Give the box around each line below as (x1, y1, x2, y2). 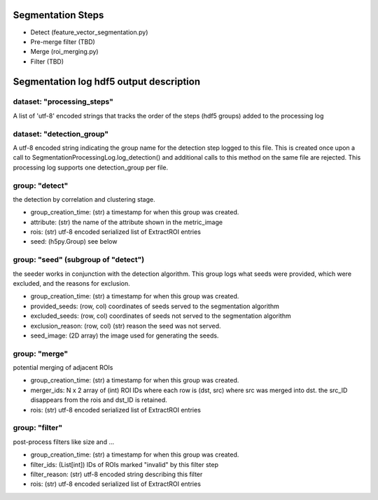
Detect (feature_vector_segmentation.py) (30, 28, 148, 36)
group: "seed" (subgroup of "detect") (13, 255, 145, 265)
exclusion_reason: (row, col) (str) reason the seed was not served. (30, 321, 221, 330)
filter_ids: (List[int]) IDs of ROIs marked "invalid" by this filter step (30, 460, 218, 468)
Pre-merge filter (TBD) (30, 37, 96, 46)
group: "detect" (13, 181, 69, 190)
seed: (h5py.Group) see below (30, 237, 118, 246)
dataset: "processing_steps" (13, 97, 113, 106)
